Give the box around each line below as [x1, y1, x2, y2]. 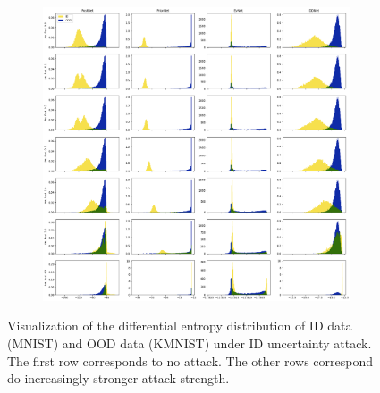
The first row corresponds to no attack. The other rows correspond [7, 351, 374, 370]
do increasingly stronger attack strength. [7, 369, 230, 388]
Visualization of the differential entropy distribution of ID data [7, 316, 352, 335]
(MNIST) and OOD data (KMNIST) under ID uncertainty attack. [7, 334, 372, 353]
